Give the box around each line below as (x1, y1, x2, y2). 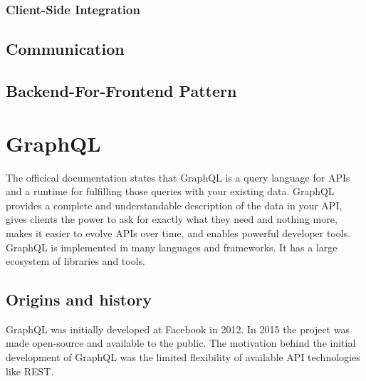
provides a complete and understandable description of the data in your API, (6, 197, 343, 212)
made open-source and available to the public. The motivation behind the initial (6, 335, 356, 350)
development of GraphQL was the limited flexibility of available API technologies (6, 350, 360, 365)
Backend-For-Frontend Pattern (6, 80, 237, 102)
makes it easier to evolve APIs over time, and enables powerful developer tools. (6, 225, 351, 240)
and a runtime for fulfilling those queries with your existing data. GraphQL (6, 184, 335, 199)
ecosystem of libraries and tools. (6, 254, 145, 268)
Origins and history (6, 288, 152, 310)
